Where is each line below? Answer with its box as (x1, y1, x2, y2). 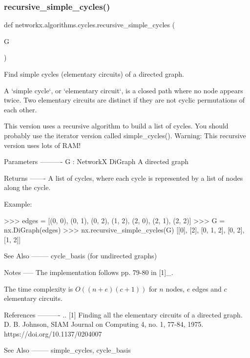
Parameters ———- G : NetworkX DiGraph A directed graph (4, 156, 189, 167)
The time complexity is (4, 283, 73, 294)
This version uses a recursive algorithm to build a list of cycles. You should (4, 121, 229, 131)
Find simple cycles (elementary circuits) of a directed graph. (4, 69, 184, 79)
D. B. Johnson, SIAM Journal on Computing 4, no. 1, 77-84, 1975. (4, 319, 204, 329)
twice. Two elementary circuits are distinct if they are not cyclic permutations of (4, 95, 245, 105)
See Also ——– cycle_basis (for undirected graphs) (4, 251, 157, 261)
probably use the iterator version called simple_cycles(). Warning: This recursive (4, 130, 246, 140)
